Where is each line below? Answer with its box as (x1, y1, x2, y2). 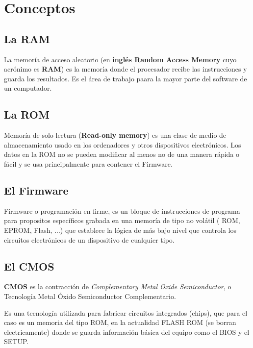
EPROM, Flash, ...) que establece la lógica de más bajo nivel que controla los (4, 224, 236, 235)
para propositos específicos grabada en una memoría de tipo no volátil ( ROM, (4, 215, 240, 225)
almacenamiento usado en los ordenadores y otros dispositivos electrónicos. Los (4, 139, 241, 149)
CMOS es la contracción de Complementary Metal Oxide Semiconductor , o (4, 281, 231, 292)
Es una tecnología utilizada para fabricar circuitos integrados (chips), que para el (4, 307, 248, 318)
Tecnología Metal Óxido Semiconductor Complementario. (4, 291, 176, 301)
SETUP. (4, 336, 29, 347)
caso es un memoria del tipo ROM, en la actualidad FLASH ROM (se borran (4, 317, 236, 327)
